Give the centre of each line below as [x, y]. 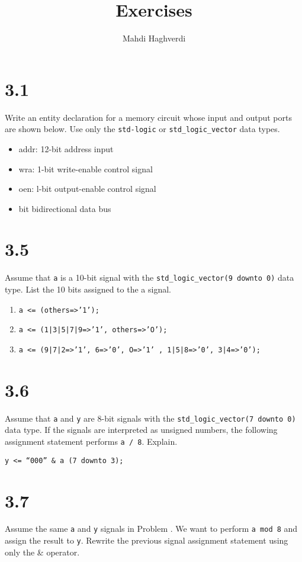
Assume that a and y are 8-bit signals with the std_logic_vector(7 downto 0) [150, 418]
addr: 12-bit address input [66, 148]
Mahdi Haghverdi [154, 38]
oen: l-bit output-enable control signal [87, 189]
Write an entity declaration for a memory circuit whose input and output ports [148, 117]
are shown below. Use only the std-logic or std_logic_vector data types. [142, 129]
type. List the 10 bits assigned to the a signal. [88, 289]
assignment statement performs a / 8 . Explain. [91, 441]
